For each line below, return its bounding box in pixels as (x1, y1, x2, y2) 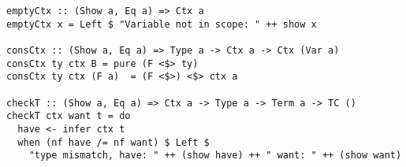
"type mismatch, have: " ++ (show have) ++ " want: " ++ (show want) (28, 150, 402, 161)
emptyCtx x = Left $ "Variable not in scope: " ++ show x (6, 18, 317, 30)
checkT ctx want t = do (6, 110, 131, 122)
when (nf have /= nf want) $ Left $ (17, 136, 210, 148)
